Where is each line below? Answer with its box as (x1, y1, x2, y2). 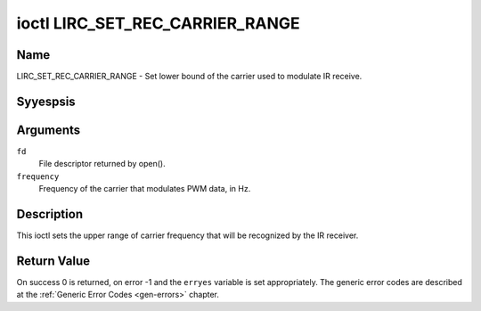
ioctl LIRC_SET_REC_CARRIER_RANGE (16, 13, 300, 33)
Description (16, 206, 84, 222)
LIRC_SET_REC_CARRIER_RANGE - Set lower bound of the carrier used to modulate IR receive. (16, 71, 363, 82)
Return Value (16, 253, 91, 268)
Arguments (16, 122, 81, 137)
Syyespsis (16, 94, 76, 109)
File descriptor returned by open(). (38, 159, 166, 169)
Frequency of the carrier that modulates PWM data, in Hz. (38, 184, 251, 194)
